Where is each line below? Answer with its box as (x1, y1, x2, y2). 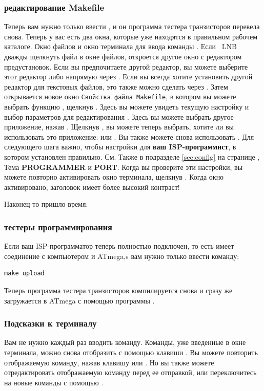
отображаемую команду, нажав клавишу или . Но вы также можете (4, 357, 214, 367)
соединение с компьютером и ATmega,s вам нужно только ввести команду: (4, 250, 239, 261)
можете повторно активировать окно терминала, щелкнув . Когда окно (4, 171, 224, 182)
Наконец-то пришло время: (4, 199, 88, 209)
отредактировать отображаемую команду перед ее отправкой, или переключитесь (4, 367, 257, 378)
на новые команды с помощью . (4, 377, 104, 387)
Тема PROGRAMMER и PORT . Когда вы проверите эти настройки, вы (4, 161, 243, 172)
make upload (4, 270, 45, 277)
